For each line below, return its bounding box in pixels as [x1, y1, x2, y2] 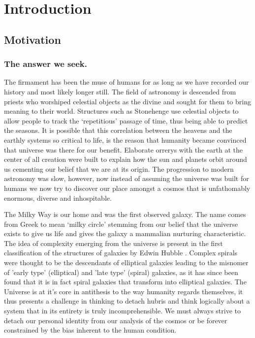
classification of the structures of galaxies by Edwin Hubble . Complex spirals [4, 247, 238, 258]
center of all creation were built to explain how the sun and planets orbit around [4, 154, 247, 164]
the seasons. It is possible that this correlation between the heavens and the [4, 125, 232, 135]
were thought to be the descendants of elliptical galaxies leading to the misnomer [4, 257, 249, 268]
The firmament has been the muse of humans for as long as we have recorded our [4, 77, 249, 87]
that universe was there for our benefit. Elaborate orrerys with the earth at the [4, 144, 243, 154]
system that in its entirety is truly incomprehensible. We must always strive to [4, 306, 241, 316]
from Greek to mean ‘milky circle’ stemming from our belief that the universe [4, 218, 238, 229]
